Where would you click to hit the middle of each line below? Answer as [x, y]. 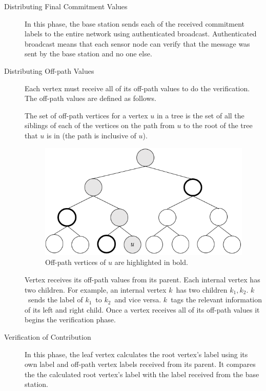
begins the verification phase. [70, 320]
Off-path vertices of [76, 262]
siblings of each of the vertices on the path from [100, 125]
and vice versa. [138, 300]
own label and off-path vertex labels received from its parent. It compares [140, 364]
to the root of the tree [218, 125]
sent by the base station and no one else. [88, 54]
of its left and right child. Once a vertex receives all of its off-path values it [142, 309]
